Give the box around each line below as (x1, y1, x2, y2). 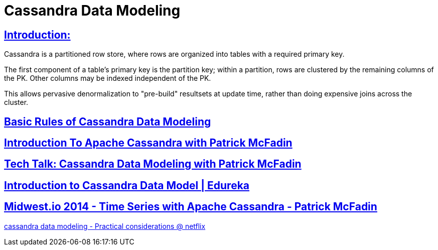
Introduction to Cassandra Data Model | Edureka (4, 179, 250, 192)
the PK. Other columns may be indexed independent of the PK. (4, 74, 211, 83)
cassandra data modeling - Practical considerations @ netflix (4, 221, 206, 230)
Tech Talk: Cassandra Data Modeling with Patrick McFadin (4, 158, 302, 171)
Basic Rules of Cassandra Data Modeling (4, 115, 211, 128)
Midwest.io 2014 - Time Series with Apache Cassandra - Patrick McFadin (4, 200, 377, 213)
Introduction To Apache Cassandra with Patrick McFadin (4, 137, 293, 150)
